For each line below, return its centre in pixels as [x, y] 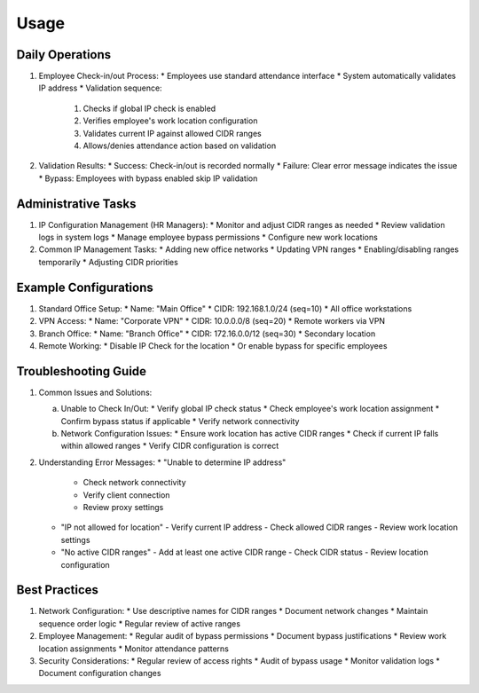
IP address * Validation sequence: [101, 88]
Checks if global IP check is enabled [149, 108]
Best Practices [58, 590]
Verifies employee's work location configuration [170, 121]
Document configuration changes [100, 673]
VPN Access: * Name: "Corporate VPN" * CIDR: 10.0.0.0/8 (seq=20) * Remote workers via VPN [212, 321]
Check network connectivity [134, 483]
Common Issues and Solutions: [95, 392]
